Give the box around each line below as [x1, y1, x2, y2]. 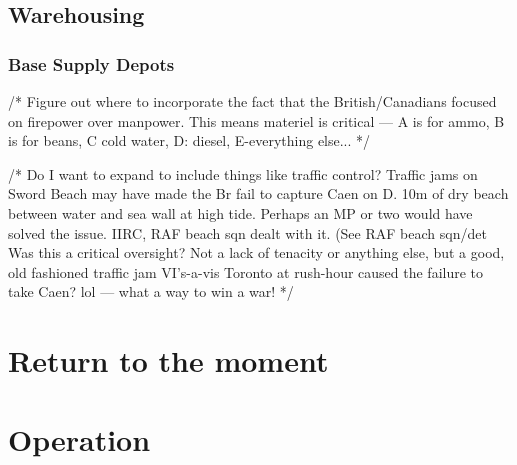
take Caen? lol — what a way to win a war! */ [8, 281, 294, 302]
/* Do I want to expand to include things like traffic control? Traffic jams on [8, 163, 478, 184]
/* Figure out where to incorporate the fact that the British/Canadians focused [8, 91, 497, 111]
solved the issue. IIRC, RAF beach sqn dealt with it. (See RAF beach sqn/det [8, 222, 487, 243]
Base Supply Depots [8, 51, 175, 76]
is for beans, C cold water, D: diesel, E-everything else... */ [8, 130, 371, 151]
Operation [8, 418, 151, 459]
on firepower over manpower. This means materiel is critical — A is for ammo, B [8, 110, 505, 131]
